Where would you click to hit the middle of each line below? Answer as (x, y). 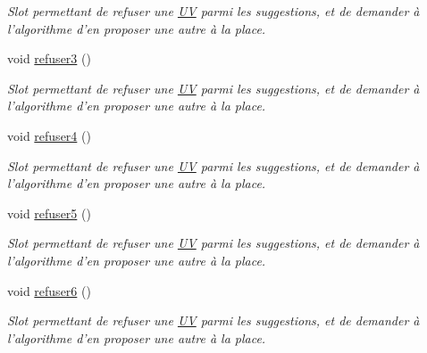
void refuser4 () (49, 135)
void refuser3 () (49, 58)
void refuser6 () (49, 290)
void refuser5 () (49, 213)
